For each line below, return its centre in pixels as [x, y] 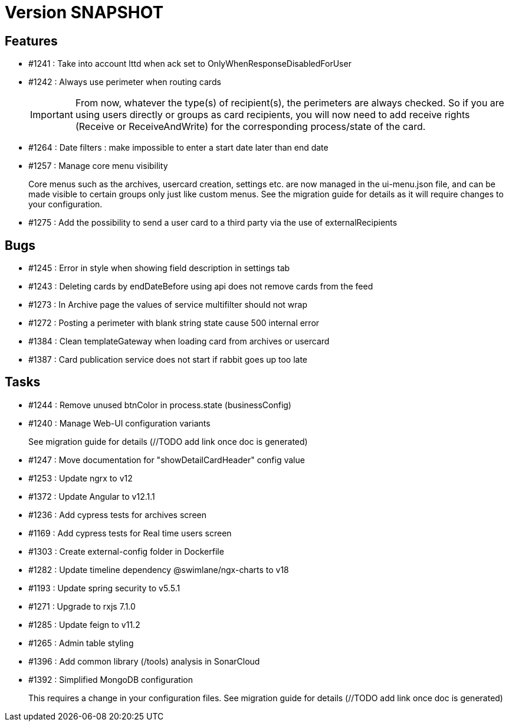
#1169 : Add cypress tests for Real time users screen [130, 533]
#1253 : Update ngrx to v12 [81, 478]
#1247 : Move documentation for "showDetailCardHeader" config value [167, 460]
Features [31, 41]
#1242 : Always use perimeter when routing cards [125, 82]
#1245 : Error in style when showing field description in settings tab [159, 268]
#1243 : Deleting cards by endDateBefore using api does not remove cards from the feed [201, 287]
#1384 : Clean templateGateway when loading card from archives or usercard [179, 341]
